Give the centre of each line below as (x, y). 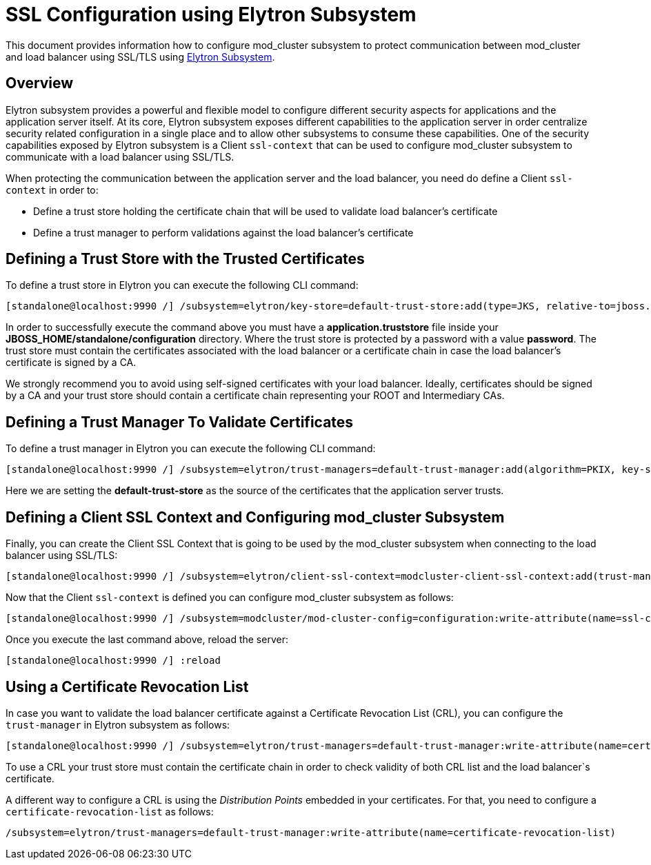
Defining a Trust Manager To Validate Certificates (180, 422)
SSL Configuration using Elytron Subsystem (211, 14)
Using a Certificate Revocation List (127, 686)
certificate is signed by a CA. (71, 363)
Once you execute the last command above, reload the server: (147, 640)
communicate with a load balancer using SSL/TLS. (120, 156)
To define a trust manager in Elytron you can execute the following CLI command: (191, 449)
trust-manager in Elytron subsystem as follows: (118, 724)
